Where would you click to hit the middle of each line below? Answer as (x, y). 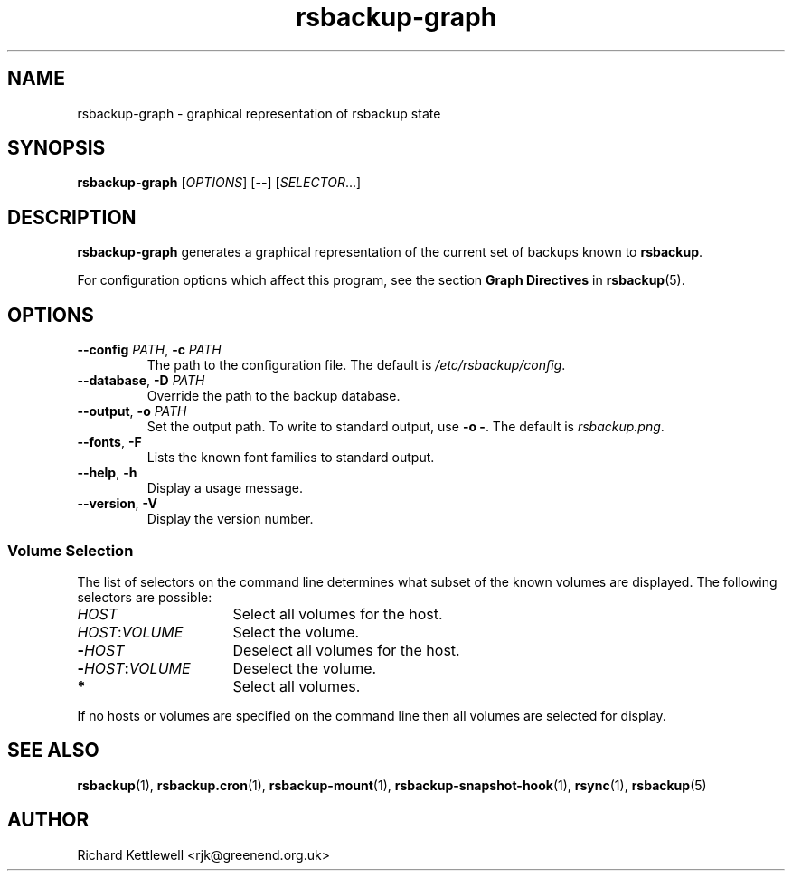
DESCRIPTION (72, 217)
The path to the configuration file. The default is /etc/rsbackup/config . (356, 365)
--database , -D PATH (141, 381)
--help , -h (107, 473)
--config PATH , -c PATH (149, 350)
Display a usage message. (225, 488)
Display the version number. (230, 519)
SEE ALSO (53, 751)
